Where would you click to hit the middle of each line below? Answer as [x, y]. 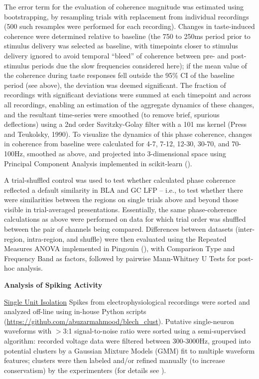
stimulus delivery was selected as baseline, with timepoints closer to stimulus [121, 46]
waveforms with [28, 331]
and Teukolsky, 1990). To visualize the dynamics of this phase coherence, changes [128, 134]
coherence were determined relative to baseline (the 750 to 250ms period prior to [127, 36]
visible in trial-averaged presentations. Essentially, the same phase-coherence [121, 209]
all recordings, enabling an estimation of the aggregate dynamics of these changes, [129, 104]
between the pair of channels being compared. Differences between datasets [119, 229]
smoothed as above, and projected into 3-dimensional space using [127, 153]
